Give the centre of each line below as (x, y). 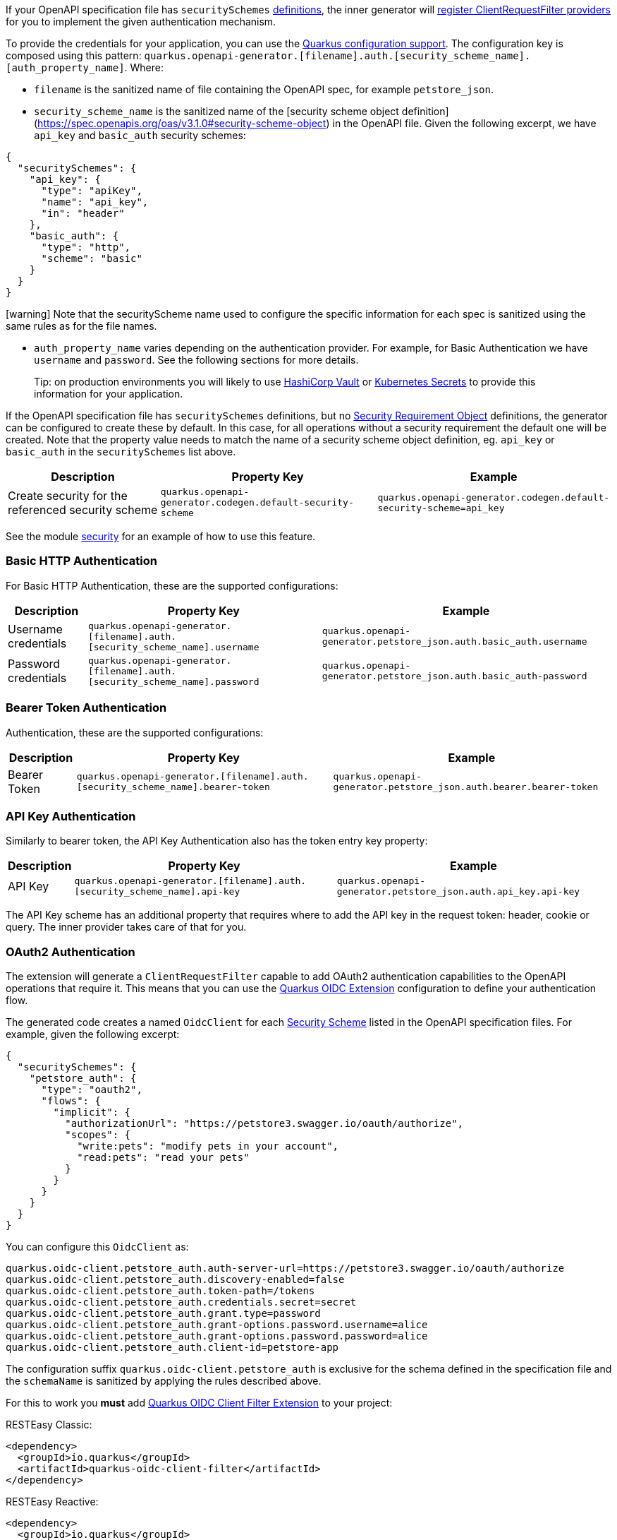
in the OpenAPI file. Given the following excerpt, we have (464, 123)
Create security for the (68, 495)
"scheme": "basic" (92, 258)
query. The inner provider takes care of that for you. (126, 927)
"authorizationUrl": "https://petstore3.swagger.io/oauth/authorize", (264, 1123)
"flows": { (71, 1101)
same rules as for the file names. (81, 326)
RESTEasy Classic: (49, 1425)
